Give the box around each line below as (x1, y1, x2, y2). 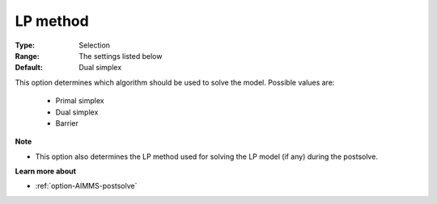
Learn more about (15, 166, 77, 177)
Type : (15, 40, 36, 50)
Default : (15, 63, 44, 73)
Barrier (55, 118, 78, 128)
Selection (78, 40, 111, 50)
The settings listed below (78, 51, 163, 60)
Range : (15, 51, 40, 60)
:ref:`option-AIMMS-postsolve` (35, 181, 138, 191)
